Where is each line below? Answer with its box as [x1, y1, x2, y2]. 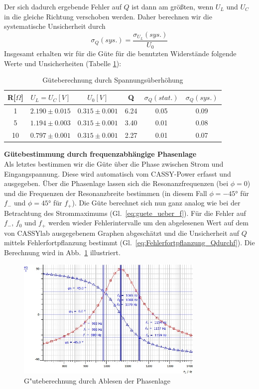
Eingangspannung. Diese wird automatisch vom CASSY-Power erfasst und [4, 168, 231, 179]
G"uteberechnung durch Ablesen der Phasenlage [24, 375, 170, 386]
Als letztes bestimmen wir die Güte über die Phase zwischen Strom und [4, 158, 224, 169]
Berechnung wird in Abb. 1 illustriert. [4, 247, 121, 258]
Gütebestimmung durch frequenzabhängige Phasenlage [4, 149, 197, 159]
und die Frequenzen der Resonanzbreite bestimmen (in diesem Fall [4, 188, 207, 198]
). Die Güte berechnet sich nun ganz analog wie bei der [72, 197, 241, 208]
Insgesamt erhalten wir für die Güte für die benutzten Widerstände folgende [4, 48, 237, 59]
